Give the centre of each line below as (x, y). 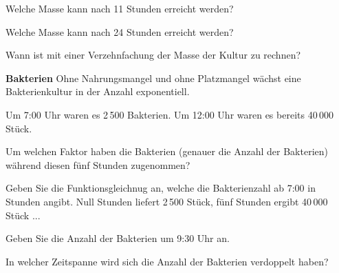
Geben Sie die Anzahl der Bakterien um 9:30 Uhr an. (118, 238)
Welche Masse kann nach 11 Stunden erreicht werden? (120, 8)
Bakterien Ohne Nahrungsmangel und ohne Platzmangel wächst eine (153, 78)
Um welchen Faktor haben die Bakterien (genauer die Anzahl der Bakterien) (167, 151)
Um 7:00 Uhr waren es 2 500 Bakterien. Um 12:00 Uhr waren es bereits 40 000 (169, 114)
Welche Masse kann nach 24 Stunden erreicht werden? (120, 31)
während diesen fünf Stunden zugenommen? (98, 164)
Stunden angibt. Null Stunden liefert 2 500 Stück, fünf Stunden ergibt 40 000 (167, 201)
